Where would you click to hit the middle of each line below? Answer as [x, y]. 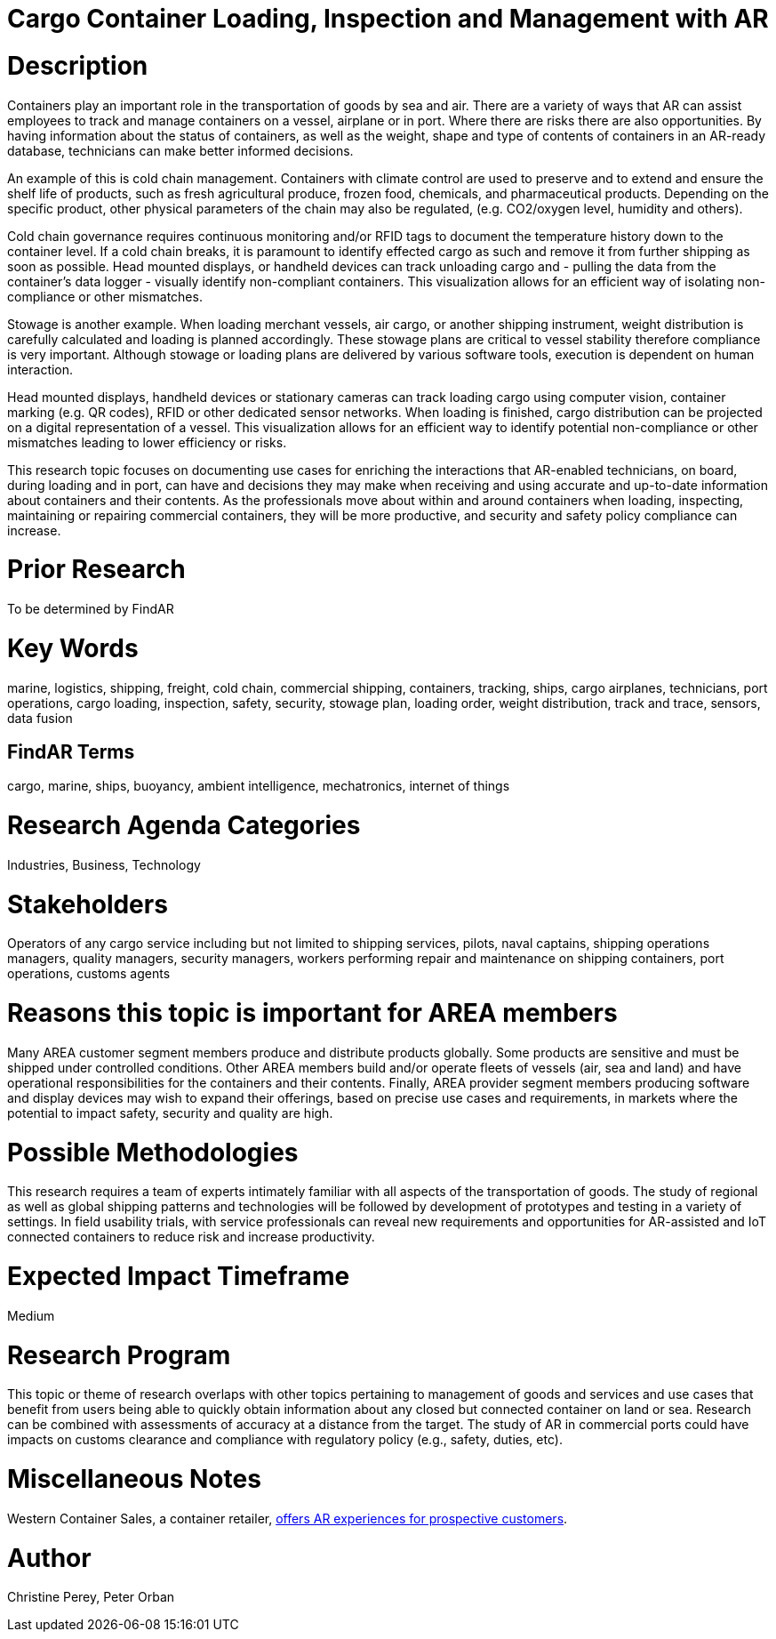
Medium [31, 1315]
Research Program [119, 1355]
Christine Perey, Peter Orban [91, 1597]
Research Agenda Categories [184, 826]
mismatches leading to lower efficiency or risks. [147, 442]
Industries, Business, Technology [104, 864]
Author [49, 1558]
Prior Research [96, 570]
